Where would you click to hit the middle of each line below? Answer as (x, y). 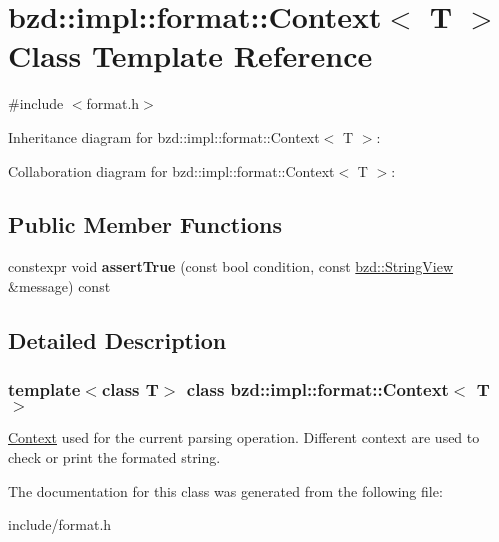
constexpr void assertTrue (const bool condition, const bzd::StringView (231, 266)
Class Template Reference (190, 55)
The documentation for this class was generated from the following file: (225, 490)
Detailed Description (117, 339)
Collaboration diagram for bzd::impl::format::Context (171, 170)
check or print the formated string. (114, 457)
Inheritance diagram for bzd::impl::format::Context (164, 136)
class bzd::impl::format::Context (317, 389)
